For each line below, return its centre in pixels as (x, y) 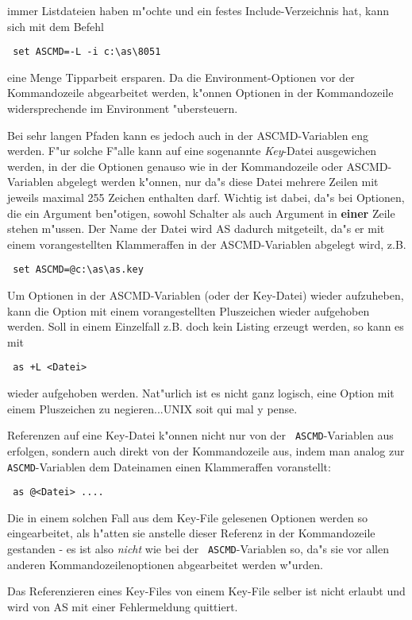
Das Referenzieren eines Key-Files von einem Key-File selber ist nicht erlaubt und (206, 591)
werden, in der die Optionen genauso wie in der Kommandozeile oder (175, 166)
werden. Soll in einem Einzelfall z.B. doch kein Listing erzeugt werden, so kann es (206, 326)
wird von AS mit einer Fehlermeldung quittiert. (123, 606)
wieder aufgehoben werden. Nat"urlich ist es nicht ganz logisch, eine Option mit (201, 393)
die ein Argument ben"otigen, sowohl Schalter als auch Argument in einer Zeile (201, 213)
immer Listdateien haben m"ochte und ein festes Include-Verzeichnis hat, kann (198, 10)
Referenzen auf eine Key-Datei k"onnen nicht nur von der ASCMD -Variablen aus (200, 435)
